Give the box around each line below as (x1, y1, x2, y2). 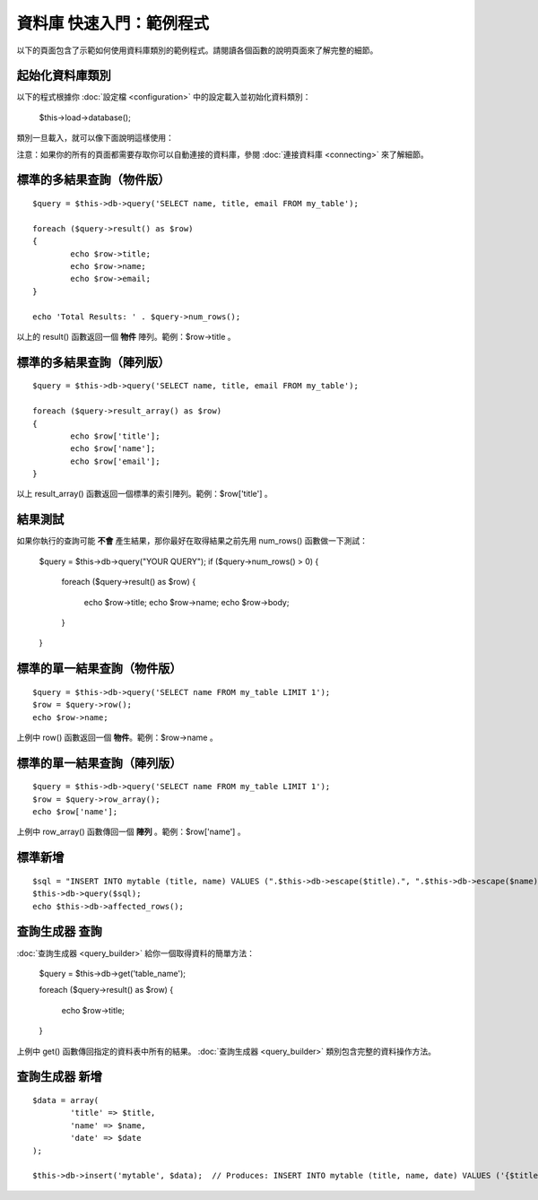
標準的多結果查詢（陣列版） (16, 354, 170, 370)
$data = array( (32, 1095, 100, 1105)
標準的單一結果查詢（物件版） (16, 661, 182, 676)
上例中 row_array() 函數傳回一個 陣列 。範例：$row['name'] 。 (16, 826, 246, 838)
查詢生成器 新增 (16, 1069, 102, 1084)
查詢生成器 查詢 (16, 924, 102, 939)
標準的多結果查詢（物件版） (16, 172, 170, 187)
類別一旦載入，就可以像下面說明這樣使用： (16, 133, 174, 143)
